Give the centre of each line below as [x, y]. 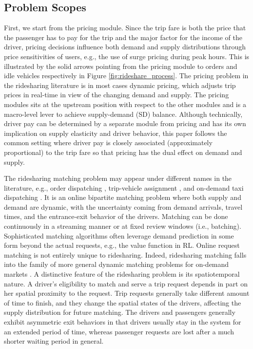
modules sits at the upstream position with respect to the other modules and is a [125, 104]
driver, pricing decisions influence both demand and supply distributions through [125, 47]
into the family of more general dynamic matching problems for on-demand [117, 264]
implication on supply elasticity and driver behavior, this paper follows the [116, 133]
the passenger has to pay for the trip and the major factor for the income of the [123, 37]
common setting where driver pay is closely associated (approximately [108, 142]
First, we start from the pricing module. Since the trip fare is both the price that [125, 28]
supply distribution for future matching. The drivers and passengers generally [120, 312]
